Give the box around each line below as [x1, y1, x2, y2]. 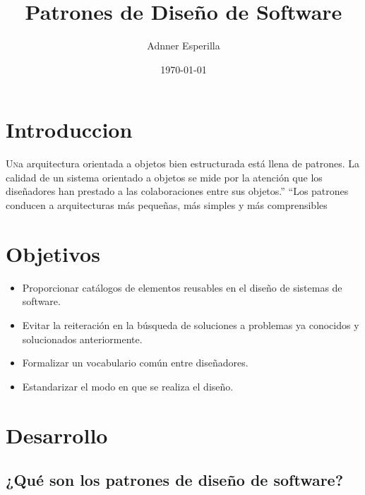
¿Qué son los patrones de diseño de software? [6, 469, 344, 491]
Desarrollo [6, 420, 108, 449]
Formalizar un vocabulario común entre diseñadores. [22, 355, 249, 370]
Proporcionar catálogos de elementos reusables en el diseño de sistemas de [22, 280, 342, 294]
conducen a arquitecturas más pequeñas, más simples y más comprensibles [6, 198, 328, 213]
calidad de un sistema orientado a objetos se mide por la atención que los [6, 169, 323, 184]
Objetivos [6, 239, 100, 268]
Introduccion [6, 115, 133, 144]
